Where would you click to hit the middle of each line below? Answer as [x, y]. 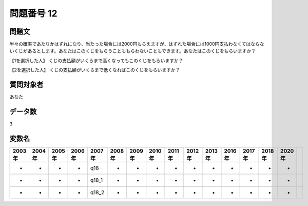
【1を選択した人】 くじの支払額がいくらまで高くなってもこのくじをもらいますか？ [96, 60]
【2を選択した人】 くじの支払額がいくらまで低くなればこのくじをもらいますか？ [95, 70]
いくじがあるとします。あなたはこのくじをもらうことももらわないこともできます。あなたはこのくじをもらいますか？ [133, 51]
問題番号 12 [33, 13]
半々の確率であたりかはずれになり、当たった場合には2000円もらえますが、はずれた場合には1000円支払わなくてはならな [137, 44]
